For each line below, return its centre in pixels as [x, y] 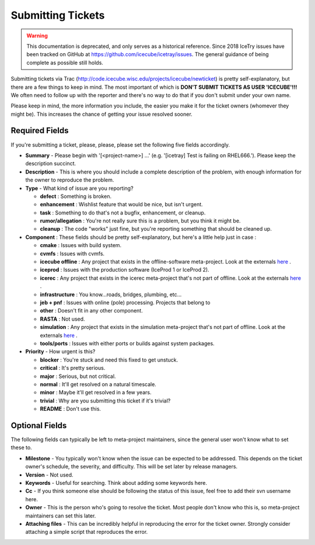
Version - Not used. [49, 475]
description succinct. [51, 164]
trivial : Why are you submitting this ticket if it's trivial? [105, 401]
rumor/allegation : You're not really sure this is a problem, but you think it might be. [140, 221]
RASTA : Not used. [62, 319]
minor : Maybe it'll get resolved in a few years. [96, 393]
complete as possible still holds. [65, 63]
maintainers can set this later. [61, 516]
